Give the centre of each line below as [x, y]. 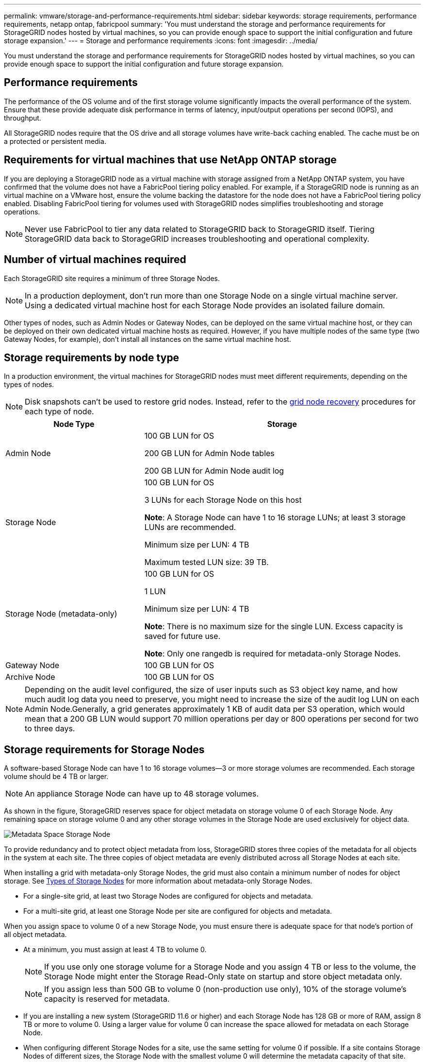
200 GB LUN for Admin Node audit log [214, 471]
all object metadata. [35, 935]
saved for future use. [182, 636]
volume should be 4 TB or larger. [56, 777]
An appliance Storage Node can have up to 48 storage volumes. [142, 794]
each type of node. [59, 412]
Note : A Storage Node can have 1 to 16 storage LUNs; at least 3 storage [275, 518]
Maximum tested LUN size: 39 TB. [206, 562]
